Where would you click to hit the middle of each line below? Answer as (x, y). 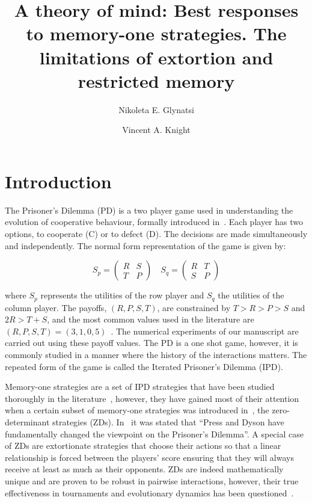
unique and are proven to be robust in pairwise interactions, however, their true (152, 480)
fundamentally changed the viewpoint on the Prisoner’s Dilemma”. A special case (154, 434)
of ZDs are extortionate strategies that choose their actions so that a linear (143, 446)
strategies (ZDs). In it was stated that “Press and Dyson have (168, 421)
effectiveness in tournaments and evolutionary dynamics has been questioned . (149, 492)
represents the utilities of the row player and (122, 295)
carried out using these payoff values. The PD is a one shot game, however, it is (151, 343)
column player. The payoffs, (56, 307)
